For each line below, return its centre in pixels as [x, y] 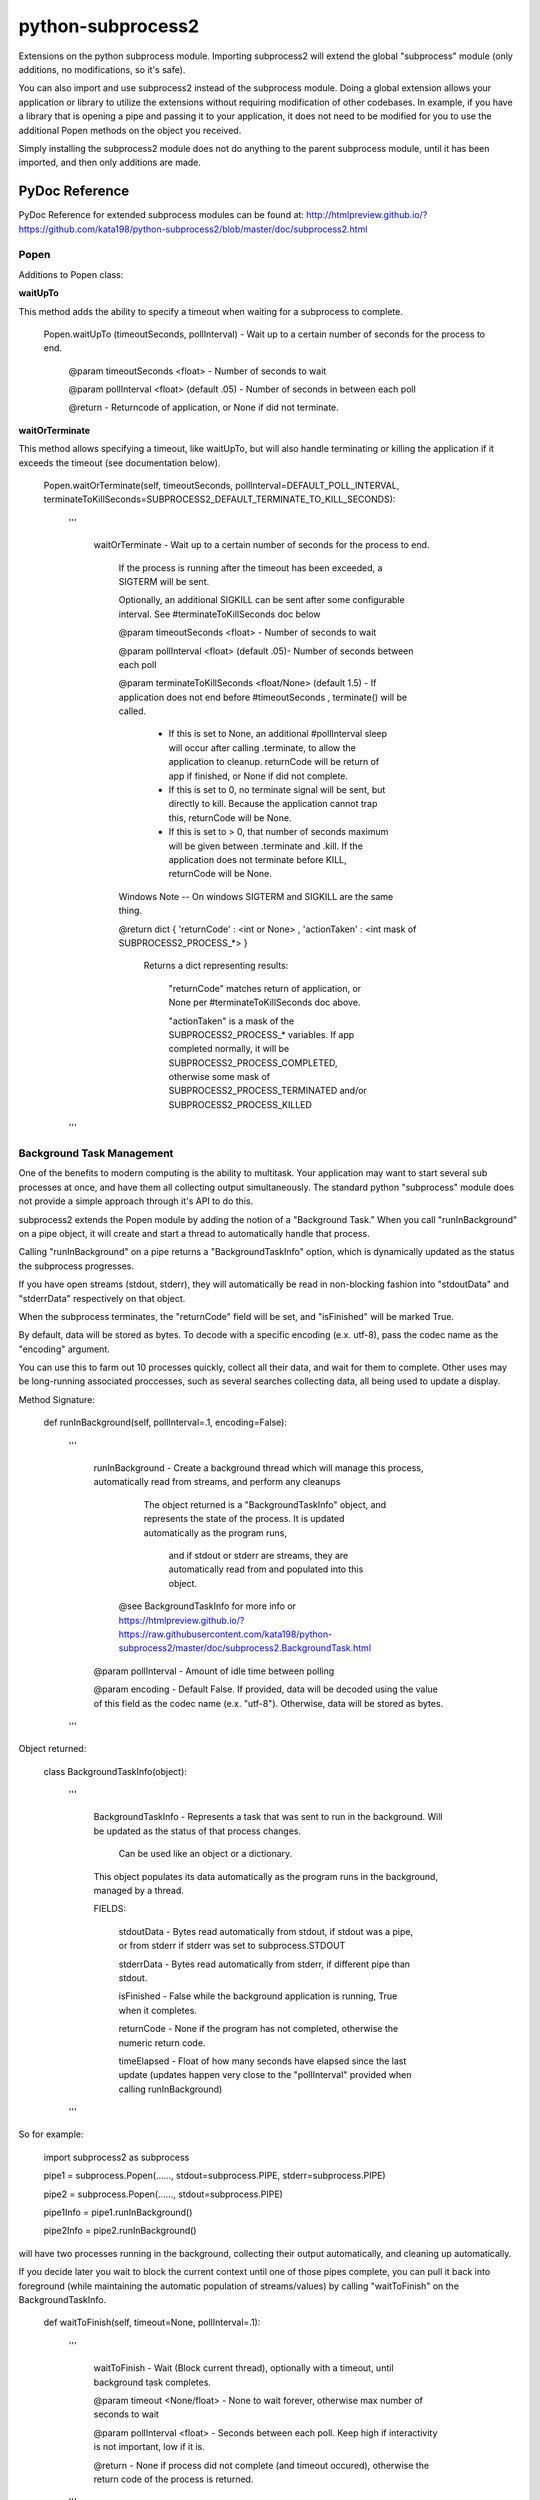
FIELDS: [110, 1909]
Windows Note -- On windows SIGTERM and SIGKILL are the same [256, 896]
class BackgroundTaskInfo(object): [115, 1771]
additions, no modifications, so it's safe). [102, 69]
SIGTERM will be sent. [164, 581]
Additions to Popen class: [71, 274]
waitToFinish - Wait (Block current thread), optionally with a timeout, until [243, 2368]
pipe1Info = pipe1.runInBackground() [118, 2212]
